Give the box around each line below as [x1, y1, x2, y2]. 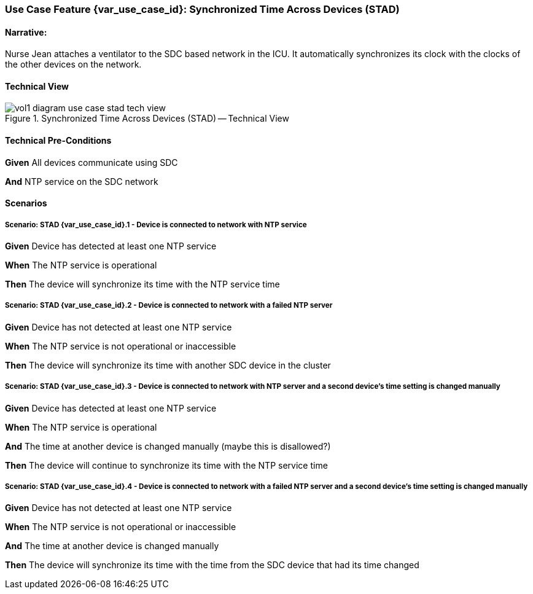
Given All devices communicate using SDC [5, 157, 178, 168]
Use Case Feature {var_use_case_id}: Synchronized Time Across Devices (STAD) [5, 3, 400, 15]
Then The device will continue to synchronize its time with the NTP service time [5, 459, 328, 471]
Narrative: [5, 26, 47, 37]
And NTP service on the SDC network [5, 176, 158, 187]
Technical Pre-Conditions [5, 135, 112, 146]
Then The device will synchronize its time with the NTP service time [5, 279, 280, 290]
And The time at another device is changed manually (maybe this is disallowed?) [5, 440, 331, 451]
